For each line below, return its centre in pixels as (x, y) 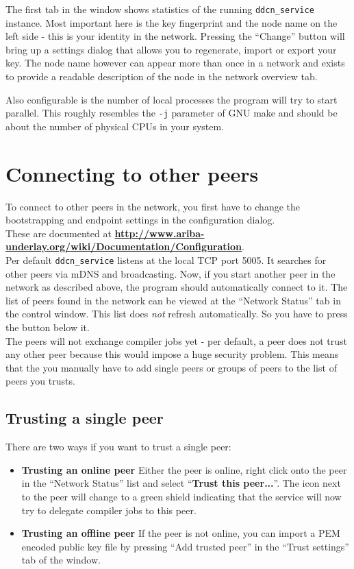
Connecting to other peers (132, 173)
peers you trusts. (40, 381)
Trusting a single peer (85, 418)
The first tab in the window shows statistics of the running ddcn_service (160, 9)
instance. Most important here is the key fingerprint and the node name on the (172, 22)
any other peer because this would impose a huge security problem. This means (172, 354)
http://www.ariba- (160, 233)
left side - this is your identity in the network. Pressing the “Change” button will (175, 36)
